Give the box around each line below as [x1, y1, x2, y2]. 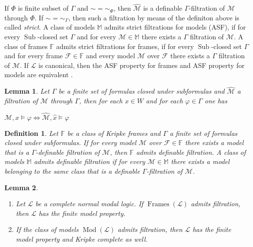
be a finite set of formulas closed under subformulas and [58, 86, 225, 96]
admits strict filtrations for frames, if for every [56, 41, 194, 51]
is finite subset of [18, 3, 69, 13]
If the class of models [16, 224, 79, 234]
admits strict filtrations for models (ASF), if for [104, 22, 246, 32]
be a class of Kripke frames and [67, 128, 161, 138]
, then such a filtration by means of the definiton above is [68, 12, 239, 22]
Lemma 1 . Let [4, 86, 50, 96]
